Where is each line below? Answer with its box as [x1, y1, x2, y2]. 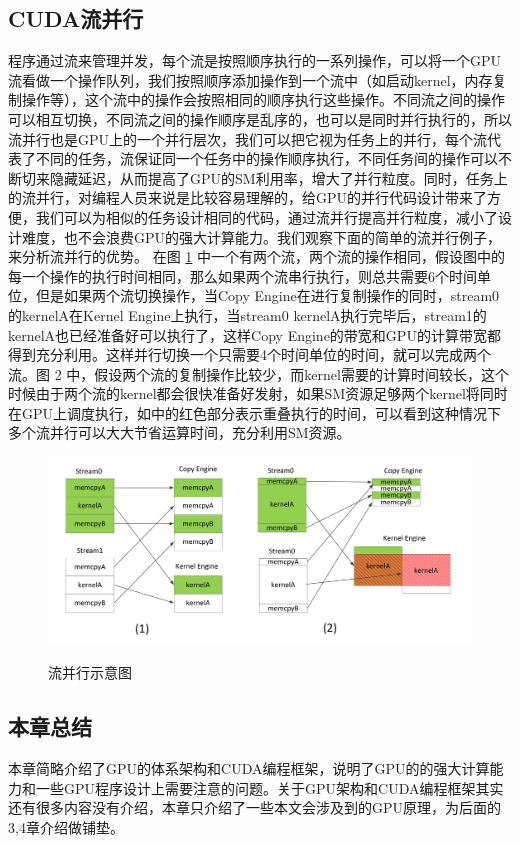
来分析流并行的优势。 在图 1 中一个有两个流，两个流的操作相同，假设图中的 [8, 246, 505, 267]
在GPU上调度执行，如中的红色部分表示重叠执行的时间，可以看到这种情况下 [8, 402, 502, 423]
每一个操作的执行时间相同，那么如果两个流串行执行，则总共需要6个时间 [8, 265, 477, 286]
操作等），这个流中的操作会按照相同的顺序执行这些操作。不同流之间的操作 [21, 89, 505, 110]
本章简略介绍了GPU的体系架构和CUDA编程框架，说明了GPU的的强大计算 [8, 758, 490, 779]
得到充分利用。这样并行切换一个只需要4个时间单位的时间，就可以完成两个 [8, 344, 491, 365]
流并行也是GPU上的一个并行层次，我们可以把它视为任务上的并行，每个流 [8, 128, 488, 149]
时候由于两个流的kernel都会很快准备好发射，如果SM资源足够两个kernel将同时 [8, 383, 508, 404]
